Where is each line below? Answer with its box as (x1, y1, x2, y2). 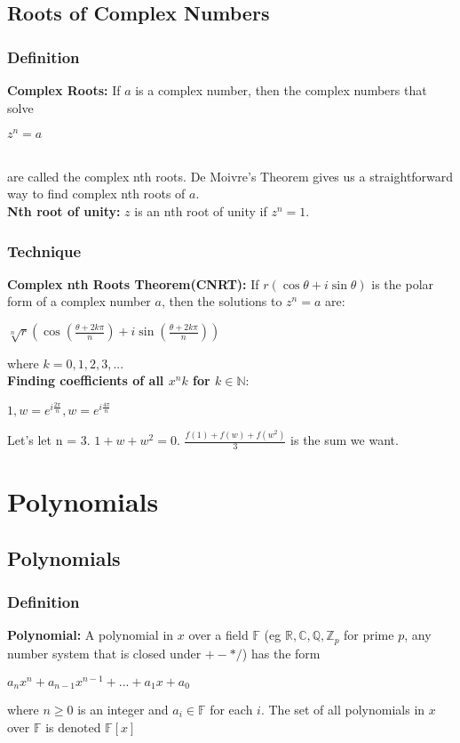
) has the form (242, 643, 321, 662)
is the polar (371, 274, 434, 293)
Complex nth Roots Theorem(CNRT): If (7, 274, 259, 293)
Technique (7, 239, 82, 262)
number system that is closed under (7, 643, 202, 662)
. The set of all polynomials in (260, 700, 425, 719)
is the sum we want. (290, 431, 399, 449)
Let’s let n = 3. (7, 431, 91, 449)
